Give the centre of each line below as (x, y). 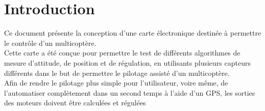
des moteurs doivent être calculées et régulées (75, 103)
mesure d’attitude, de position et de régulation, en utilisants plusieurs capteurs (127, 62)
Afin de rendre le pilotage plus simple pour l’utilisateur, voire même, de (116, 83)
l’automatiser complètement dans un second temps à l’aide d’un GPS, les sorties (130, 92)
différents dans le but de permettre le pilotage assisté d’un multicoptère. (117, 73)
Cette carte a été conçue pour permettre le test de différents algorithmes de (122, 53)
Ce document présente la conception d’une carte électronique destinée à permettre (133, 33)
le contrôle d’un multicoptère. (50, 43)
